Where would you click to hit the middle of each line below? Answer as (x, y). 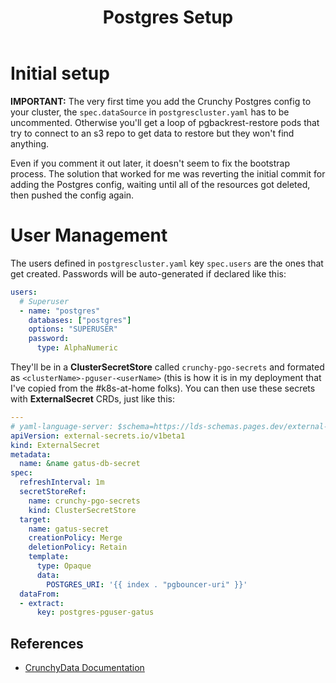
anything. (30, 143)
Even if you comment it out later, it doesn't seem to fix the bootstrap (150, 163)
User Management (89, 235)
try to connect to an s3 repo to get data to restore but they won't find (152, 133)
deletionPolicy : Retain (78, 547)
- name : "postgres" (60, 311)
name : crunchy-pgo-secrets (84, 501)
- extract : (42, 603)
